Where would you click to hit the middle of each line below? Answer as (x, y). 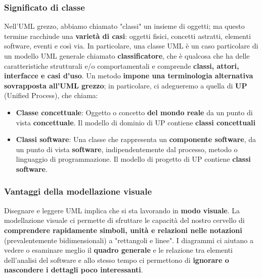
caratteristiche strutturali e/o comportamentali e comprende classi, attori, (122, 65)
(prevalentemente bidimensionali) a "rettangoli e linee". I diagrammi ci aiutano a (129, 240)
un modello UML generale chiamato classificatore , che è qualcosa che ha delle (127, 56)
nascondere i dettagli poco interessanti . (74, 270)
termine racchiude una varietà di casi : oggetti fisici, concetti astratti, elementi (127, 36)
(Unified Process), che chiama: (51, 95)
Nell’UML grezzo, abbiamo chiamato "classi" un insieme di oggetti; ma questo (124, 26)
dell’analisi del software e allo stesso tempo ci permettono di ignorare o (117, 260)
